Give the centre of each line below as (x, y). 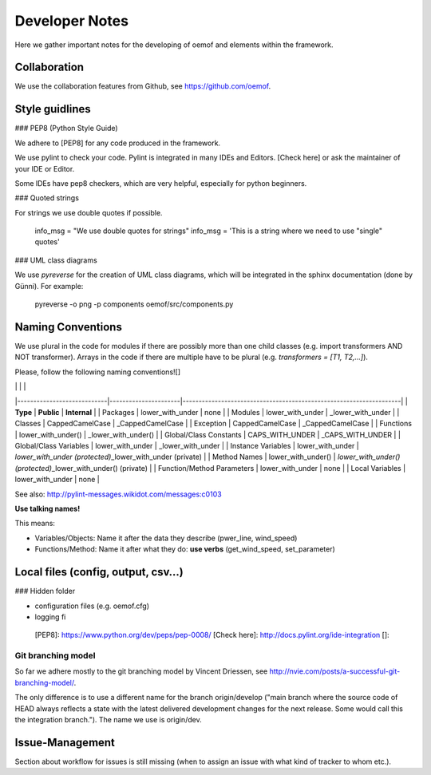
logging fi (50, 617)
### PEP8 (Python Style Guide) (67, 129)
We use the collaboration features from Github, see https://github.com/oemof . (143, 86)
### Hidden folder (45, 591)
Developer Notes (72, 21)
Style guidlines (53, 109)
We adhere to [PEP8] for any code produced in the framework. (118, 143)
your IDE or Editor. (45, 168)
